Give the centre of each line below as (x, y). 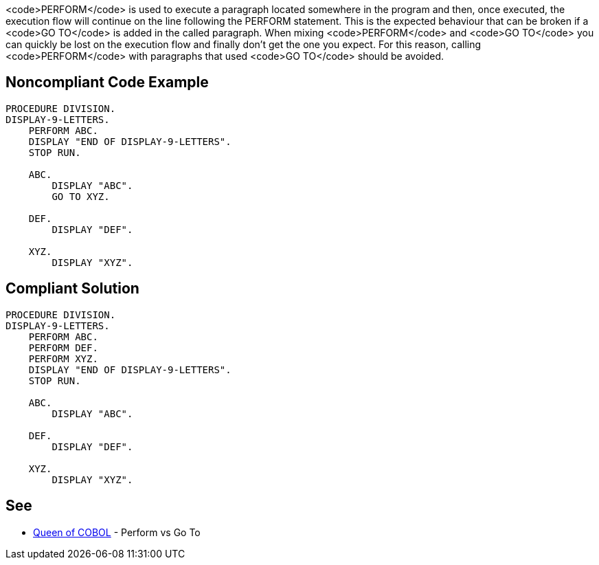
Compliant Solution (72, 289)
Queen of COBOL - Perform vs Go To (117, 532)
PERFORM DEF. (63, 347)
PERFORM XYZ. (63, 358)
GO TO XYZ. (81, 196)
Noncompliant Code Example (107, 82)
